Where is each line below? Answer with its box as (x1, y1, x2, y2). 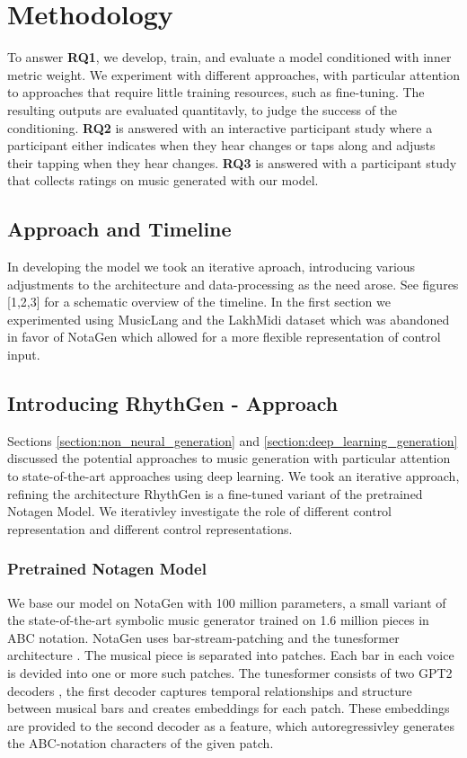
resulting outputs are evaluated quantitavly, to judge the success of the (7, 100, 398, 119)
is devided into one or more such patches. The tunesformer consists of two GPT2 (7, 664, 453, 682)
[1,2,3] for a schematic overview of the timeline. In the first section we (7, 292, 391, 311)
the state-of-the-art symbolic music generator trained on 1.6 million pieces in (7, 611, 429, 629)
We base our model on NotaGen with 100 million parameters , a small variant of (7, 593, 446, 611)
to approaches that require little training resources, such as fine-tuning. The (7, 83, 425, 102)
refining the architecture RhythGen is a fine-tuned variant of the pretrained (7, 484, 423, 503)
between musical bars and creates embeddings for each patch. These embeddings (7, 699, 450, 718)
